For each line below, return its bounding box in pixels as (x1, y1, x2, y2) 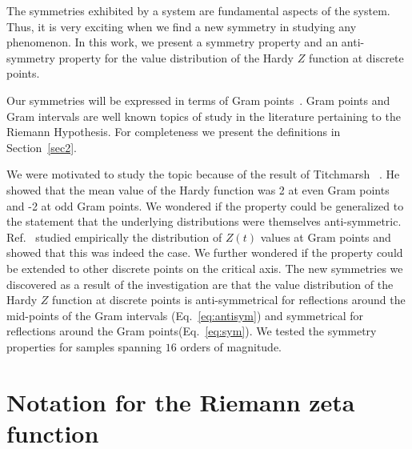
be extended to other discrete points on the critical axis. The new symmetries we (6, 259, 403, 276)
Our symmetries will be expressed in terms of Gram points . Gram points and (6, 91, 390, 108)
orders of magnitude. (180, 338, 282, 355)
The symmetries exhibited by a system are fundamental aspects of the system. (6, 2, 390, 18)
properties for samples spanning (6, 338, 162, 355)
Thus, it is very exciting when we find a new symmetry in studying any (6, 18, 357, 34)
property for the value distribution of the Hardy (58, 49, 294, 66)
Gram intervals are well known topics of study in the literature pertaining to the (6, 107, 401, 124)
